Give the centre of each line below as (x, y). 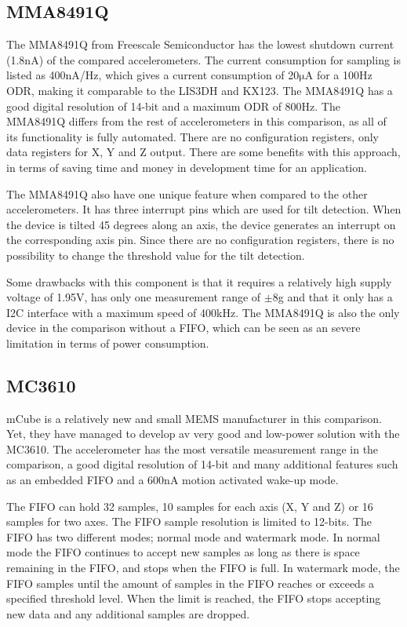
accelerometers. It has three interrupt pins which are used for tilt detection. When (204, 209)
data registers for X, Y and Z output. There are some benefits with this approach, (203, 152)
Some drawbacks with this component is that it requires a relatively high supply (199, 281)
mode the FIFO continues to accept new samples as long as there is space (183, 552)
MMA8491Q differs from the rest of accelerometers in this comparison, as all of (196, 121)
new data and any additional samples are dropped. (128, 613)
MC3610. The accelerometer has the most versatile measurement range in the (193, 448)
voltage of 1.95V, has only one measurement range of (134, 297)
